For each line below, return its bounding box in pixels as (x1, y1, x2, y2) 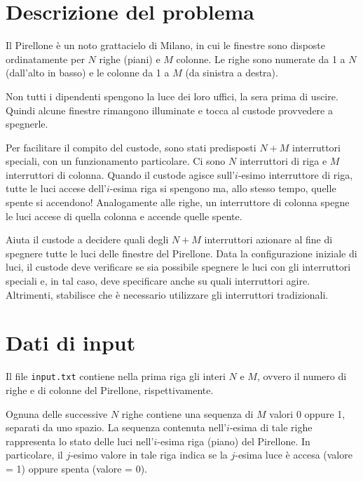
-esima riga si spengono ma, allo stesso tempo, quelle (109, 181, 336, 196)
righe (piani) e (99, 51, 160, 66)
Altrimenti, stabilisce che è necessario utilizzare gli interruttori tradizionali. (6, 287, 329, 302)
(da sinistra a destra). (185, 65, 278, 80)
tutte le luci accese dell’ (6, 181, 107, 196)
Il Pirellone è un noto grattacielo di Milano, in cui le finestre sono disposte (6, 38, 326, 53)
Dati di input (6, 328, 136, 357)
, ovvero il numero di (256, 369, 347, 384)
